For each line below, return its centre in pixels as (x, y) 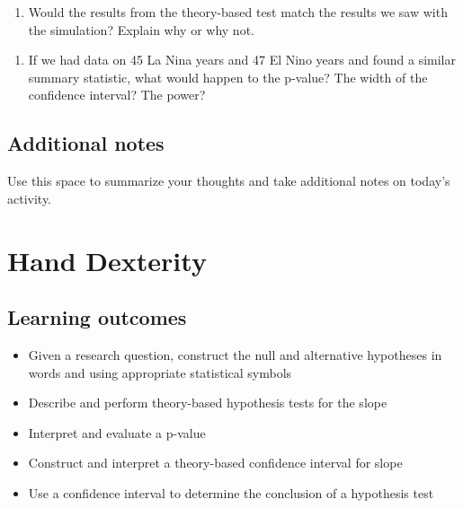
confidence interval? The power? (117, 95)
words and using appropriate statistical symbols (160, 372)
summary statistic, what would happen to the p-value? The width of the (228, 77)
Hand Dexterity (107, 260)
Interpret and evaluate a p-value (117, 432)
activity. (30, 198)
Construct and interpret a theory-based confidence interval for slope (215, 463)
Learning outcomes (97, 317)
